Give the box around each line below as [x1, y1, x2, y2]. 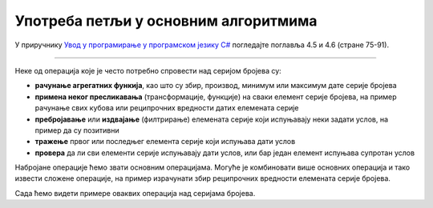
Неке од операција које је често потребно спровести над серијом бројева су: [14, 66, 282, 75]
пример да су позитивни [34, 125, 119, 135]
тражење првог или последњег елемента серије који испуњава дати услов [34, 137, 296, 146]
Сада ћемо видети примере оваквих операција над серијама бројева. [14, 188, 256, 198]
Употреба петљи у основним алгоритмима [14, 12, 318, 30]
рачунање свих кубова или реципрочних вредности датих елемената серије [34, 103, 300, 113]
